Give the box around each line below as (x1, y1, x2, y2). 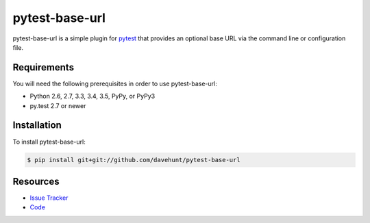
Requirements (12, 62, 75, 73)
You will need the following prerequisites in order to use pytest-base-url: (12, 79, 217, 88)
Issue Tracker (29, 194, 69, 202)
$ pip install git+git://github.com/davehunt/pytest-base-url (27, 156, 241, 163)
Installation (12, 120, 62, 131)
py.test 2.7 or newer (29, 101, 86, 109)
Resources (12, 175, 60, 187)
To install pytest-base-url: (12, 137, 86, 146)
